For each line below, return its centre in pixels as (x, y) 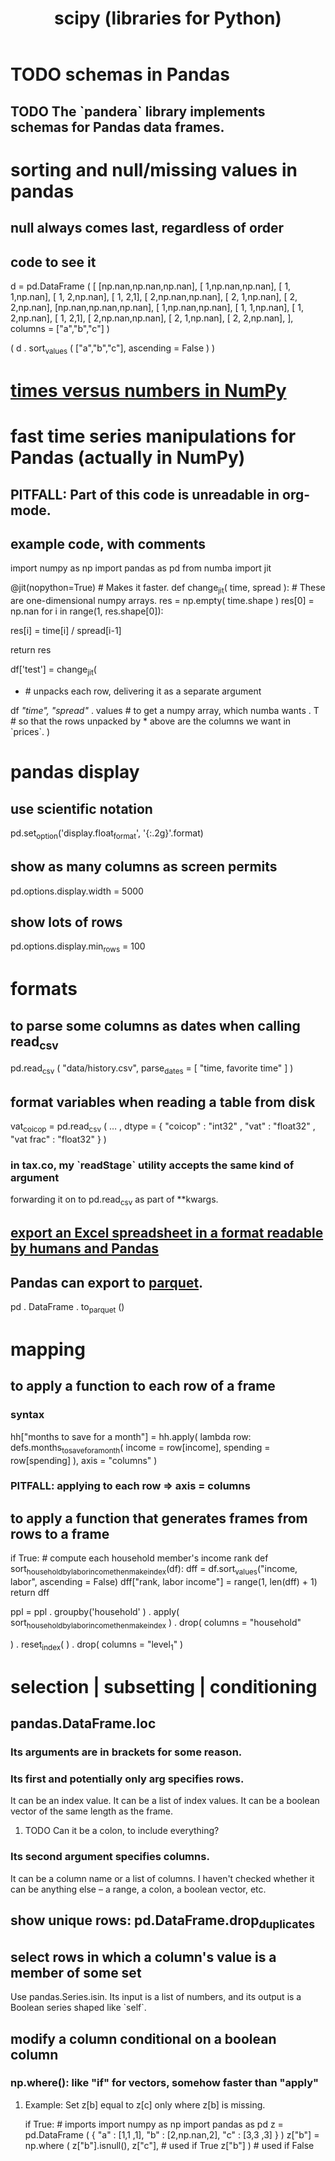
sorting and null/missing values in (154, 169)
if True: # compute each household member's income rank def (139, 1558)
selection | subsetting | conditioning (164, 1686)
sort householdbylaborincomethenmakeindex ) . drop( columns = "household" (156, 1624)
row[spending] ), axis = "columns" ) (84, 1460)
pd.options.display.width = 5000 (77, 891)
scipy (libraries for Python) (168, 18)
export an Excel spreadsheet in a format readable (167, 1233)
